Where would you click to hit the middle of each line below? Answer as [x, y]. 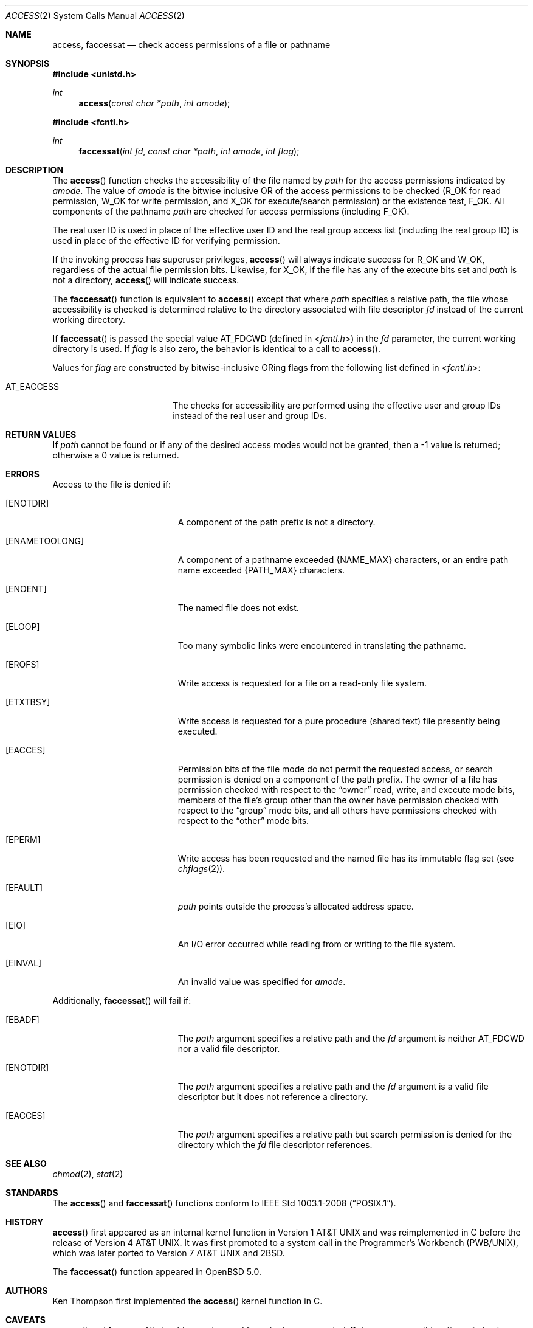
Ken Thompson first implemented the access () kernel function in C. [187, 1301]
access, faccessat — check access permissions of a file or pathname [191, 45]
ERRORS [23, 474]
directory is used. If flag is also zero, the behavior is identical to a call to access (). [217, 349]
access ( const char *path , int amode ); [154, 103]
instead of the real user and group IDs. [250, 416]
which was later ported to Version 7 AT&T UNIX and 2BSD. [169, 1253]
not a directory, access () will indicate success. [146, 280]
